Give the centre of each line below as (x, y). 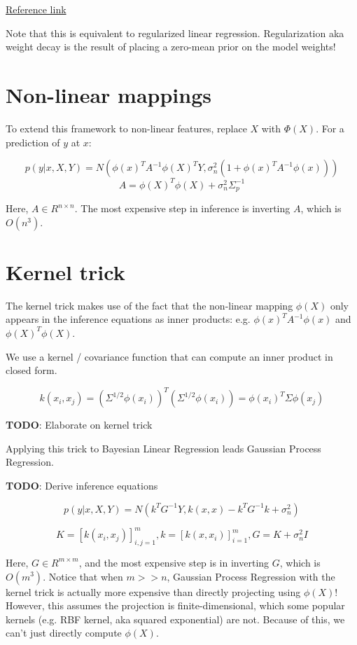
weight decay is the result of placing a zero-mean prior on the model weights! (171, 47)
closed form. (31, 370)
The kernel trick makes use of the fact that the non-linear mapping (149, 305)
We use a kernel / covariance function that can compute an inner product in (169, 356)
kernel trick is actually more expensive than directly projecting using (153, 591)
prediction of (33, 142)
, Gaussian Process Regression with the (251, 576)
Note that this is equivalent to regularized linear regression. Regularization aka (175, 33)
